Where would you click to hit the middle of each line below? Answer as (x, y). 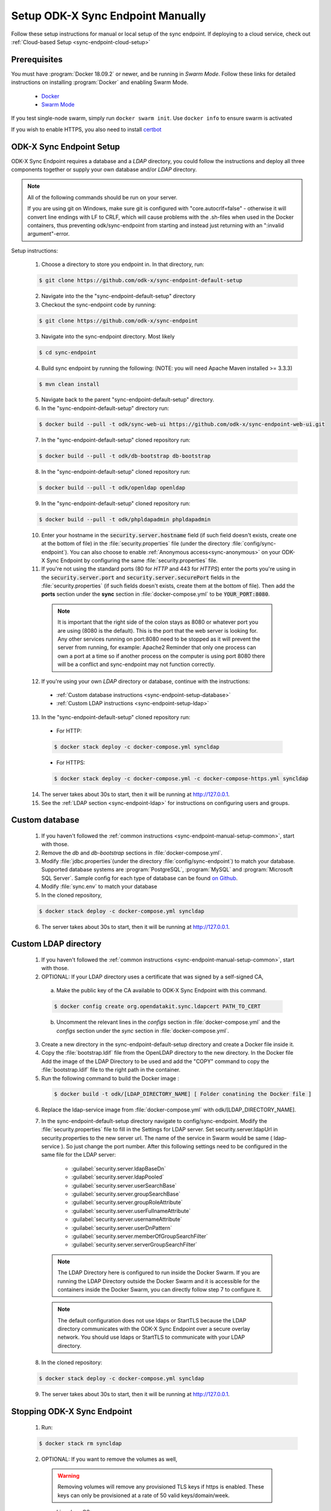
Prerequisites (37, 60)
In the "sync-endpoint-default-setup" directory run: (105, 408)
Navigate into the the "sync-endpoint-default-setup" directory (118, 296)
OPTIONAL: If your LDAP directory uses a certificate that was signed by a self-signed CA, (152, 977)
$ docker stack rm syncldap (80, 1443)
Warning (68, 1475)
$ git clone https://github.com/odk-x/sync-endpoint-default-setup (141, 280)
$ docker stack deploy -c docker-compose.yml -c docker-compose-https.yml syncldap (181, 779)
